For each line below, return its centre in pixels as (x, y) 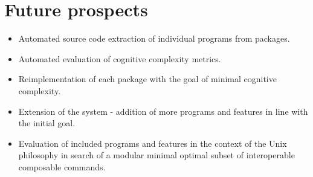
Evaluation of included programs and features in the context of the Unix (153, 143)
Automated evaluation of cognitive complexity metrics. (120, 58)
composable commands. (62, 166)
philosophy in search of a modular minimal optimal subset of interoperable (156, 155)
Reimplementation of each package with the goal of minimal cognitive (147, 79)
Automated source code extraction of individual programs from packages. (154, 38)
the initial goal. (47, 123)
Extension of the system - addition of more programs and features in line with (163, 111)
